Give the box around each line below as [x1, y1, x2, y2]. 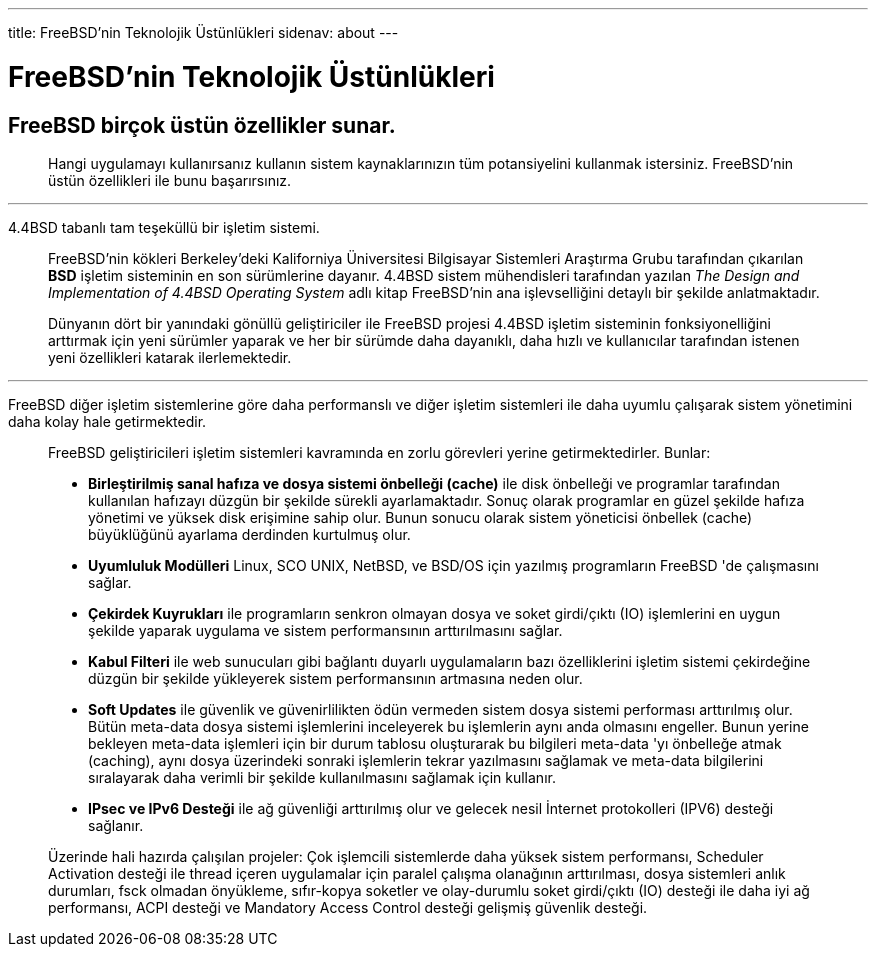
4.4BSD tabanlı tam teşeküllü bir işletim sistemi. [8, 218, 320, 236]
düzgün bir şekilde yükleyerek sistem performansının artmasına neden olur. [88, 669, 583, 687]
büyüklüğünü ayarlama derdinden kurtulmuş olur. [88, 525, 411, 543]
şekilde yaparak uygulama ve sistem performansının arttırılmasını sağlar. [88, 621, 563, 639]
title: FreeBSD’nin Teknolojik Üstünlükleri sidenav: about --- [8, 24, 399, 41]
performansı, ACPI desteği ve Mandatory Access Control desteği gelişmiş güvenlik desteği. [48, 898, 648, 916]
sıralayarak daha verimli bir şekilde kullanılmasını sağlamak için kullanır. [88, 768, 556, 786]
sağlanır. [88, 816, 144, 834]
